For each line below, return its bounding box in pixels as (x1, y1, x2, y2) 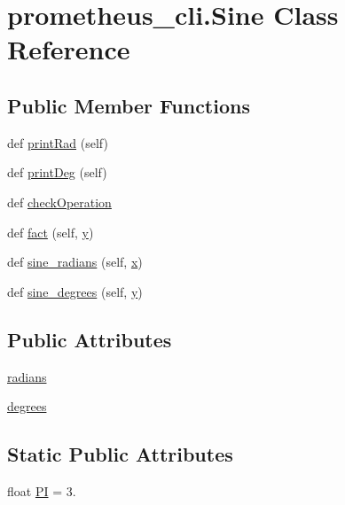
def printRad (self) (7, 133, 108, 151)
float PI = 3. (7, 481, 76, 500)
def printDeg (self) (7, 163, 107, 182)
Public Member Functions (7, 91, 250, 119)
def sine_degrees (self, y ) (7, 282, 143, 300)
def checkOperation (7, 192, 112, 211)
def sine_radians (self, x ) (7, 252, 143, 271)
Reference (7, 31, 130, 67)
